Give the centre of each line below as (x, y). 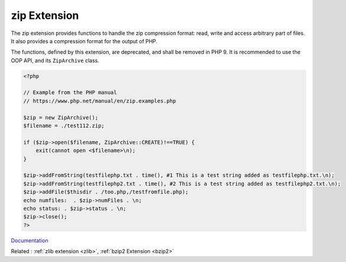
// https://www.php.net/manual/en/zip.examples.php (100, 101)
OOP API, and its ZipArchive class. (55, 60)
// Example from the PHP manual (70, 93)
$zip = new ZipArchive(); (61, 117)
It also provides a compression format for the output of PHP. (84, 41)
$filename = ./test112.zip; (64, 126)
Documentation (30, 240)
